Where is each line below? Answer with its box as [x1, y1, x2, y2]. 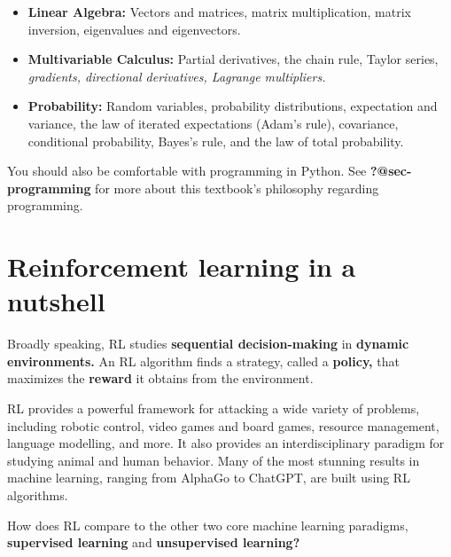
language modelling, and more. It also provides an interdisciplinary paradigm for [7, 434, 445, 452]
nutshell [7, 283, 105, 319]
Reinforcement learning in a [7, 248, 356, 285]
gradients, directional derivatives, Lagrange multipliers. [27, 67, 326, 85]
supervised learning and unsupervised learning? [7, 533, 300, 552]
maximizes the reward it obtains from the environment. [7, 369, 314, 388]
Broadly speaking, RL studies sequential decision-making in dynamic [7, 334, 409, 353]
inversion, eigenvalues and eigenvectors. [27, 20, 241, 38]
